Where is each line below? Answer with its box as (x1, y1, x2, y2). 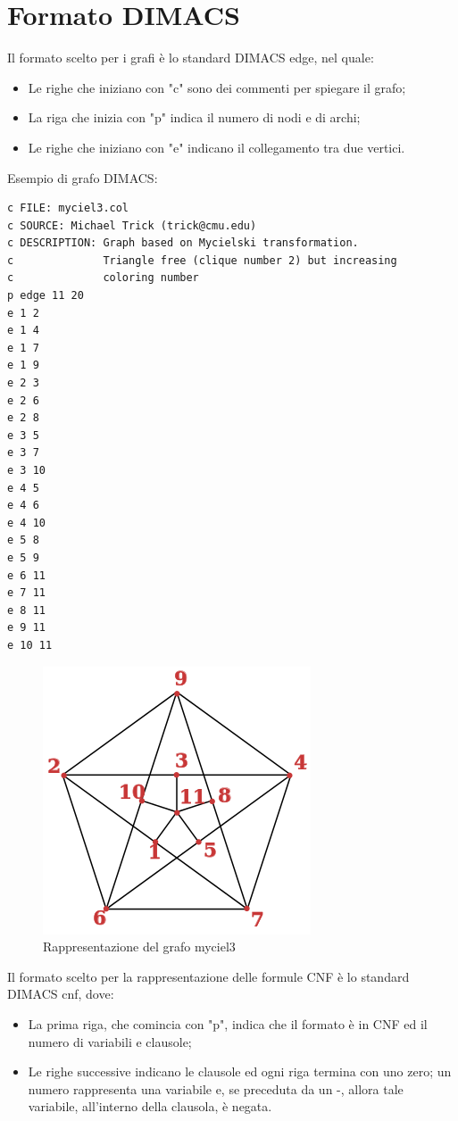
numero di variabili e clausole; (28, 1032, 192, 1050)
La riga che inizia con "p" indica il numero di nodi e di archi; (28, 108, 361, 127)
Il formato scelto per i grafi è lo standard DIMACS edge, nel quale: (7, 48, 374, 67)
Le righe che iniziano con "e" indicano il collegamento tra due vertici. (28, 137, 405, 156)
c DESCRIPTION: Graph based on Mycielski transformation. (7, 237, 359, 250)
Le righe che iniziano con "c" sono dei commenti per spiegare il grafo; (28, 78, 406, 96)
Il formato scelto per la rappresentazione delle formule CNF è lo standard (7, 967, 410, 985)
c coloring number (7, 271, 199, 285)
